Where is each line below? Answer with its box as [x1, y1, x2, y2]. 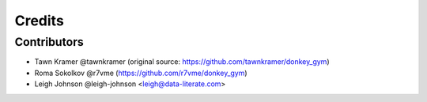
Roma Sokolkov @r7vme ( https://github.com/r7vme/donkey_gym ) [34, 68, 248, 77]
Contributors [14, 35, 85, 49]
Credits [14, 12, 65, 29]
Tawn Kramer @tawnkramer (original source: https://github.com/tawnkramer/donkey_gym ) [34, 57, 330, 66]
